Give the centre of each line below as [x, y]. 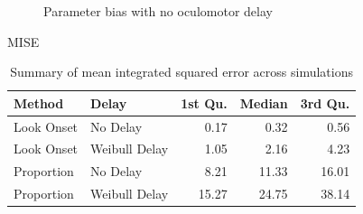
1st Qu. [204, 102]
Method [39, 102]
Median [264, 102]
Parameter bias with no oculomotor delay [158, 11]
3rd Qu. [325, 102]
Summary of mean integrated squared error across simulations [181, 72]
